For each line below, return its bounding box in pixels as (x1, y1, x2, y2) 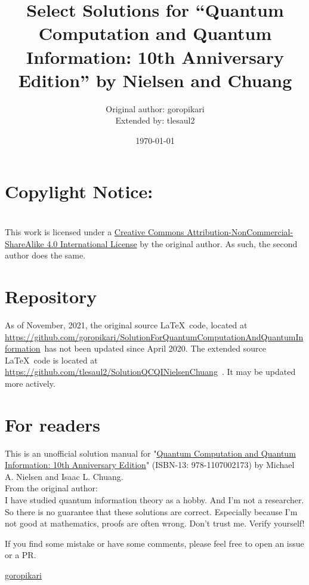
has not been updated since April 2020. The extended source (44, 342, 266, 355)
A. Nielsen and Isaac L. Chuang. (5, 470, 123, 482)
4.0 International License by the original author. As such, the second (47, 237, 298, 250)
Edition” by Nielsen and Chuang (18, 67, 292, 92)
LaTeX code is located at (5, 353, 98, 366)
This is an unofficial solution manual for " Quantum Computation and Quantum (5, 447, 296, 459)
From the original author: (5, 482, 98, 494)
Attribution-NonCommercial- (187, 226, 293, 238)
